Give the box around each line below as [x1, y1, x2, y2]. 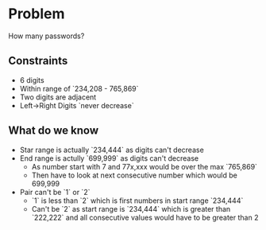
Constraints [8, 54, 68, 68]
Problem [8, 5, 65, 23]
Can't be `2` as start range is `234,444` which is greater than [31, 204, 231, 213]
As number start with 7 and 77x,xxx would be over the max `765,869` [31, 162, 258, 171]
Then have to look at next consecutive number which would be [31, 170, 238, 180]
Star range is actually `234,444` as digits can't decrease [19, 145, 204, 154]
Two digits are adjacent [19, 92, 97, 102]
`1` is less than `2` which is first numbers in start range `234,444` [31, 196, 244, 205]
